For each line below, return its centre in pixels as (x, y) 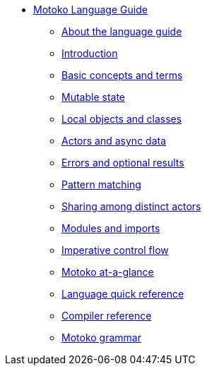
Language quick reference (123, 294)
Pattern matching (101, 184)
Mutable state (94, 97)
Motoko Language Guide (90, 10)
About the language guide (122, 31)
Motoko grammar (101, 337)
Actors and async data (114, 141)
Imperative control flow (115, 250)
